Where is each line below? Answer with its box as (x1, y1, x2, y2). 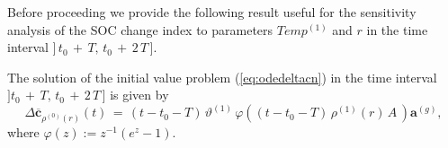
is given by (110, 85, 169, 104)
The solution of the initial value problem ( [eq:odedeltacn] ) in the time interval (7, 67, 437, 86)
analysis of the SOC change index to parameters (7, 20, 273, 39)
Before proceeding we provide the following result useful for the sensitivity (7, 3, 417, 21)
